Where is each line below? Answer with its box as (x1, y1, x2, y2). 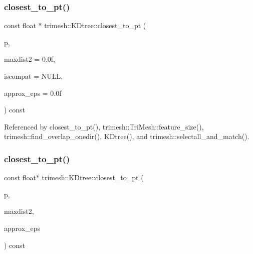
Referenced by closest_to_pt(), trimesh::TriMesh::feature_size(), (4, 121, 204, 132)
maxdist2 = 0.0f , (4, 54, 56, 64)
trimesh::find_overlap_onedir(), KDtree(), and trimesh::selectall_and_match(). (4, 131, 249, 142)
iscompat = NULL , (4, 71, 63, 81)
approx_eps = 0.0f (4, 87, 62, 98)
